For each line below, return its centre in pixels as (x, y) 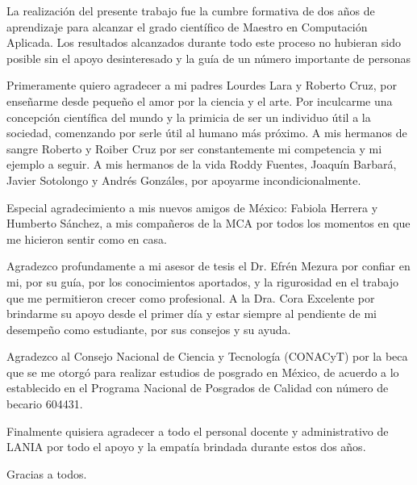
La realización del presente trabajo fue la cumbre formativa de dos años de (191, 10)
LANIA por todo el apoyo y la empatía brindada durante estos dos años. (186, 447)
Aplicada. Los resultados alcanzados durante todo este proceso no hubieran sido (204, 42)
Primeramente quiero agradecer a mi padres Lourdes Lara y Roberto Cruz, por (202, 85)
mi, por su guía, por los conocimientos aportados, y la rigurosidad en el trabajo (202, 281)
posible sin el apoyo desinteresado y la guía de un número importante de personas (209, 58)
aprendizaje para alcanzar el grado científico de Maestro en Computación (187, 26)
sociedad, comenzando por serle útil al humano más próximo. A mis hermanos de (207, 133)
